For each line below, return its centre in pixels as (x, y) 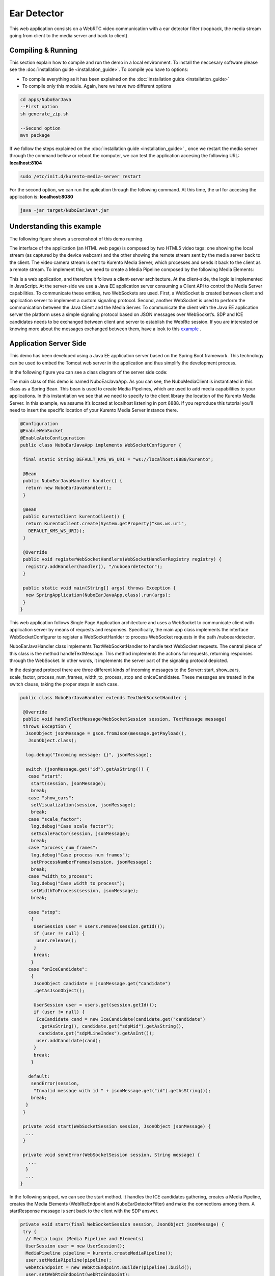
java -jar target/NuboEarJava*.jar (64, 210)
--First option (39, 107)
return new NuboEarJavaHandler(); (69, 488)
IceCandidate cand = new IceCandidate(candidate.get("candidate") (121, 1019)
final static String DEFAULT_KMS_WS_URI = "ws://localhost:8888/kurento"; (118, 459)
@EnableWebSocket (42, 431)
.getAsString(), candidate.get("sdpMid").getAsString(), (112, 1026)
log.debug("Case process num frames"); (81, 855)
